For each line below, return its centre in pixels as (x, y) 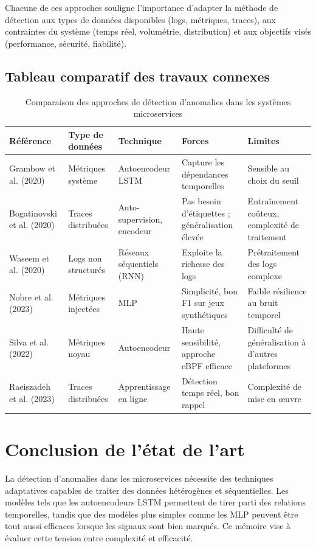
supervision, (140, 219)
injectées (84, 309)
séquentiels (138, 264)
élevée (192, 237)
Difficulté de (270, 329)
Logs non (85, 258)
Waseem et (29, 258)
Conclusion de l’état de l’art (125, 449)
